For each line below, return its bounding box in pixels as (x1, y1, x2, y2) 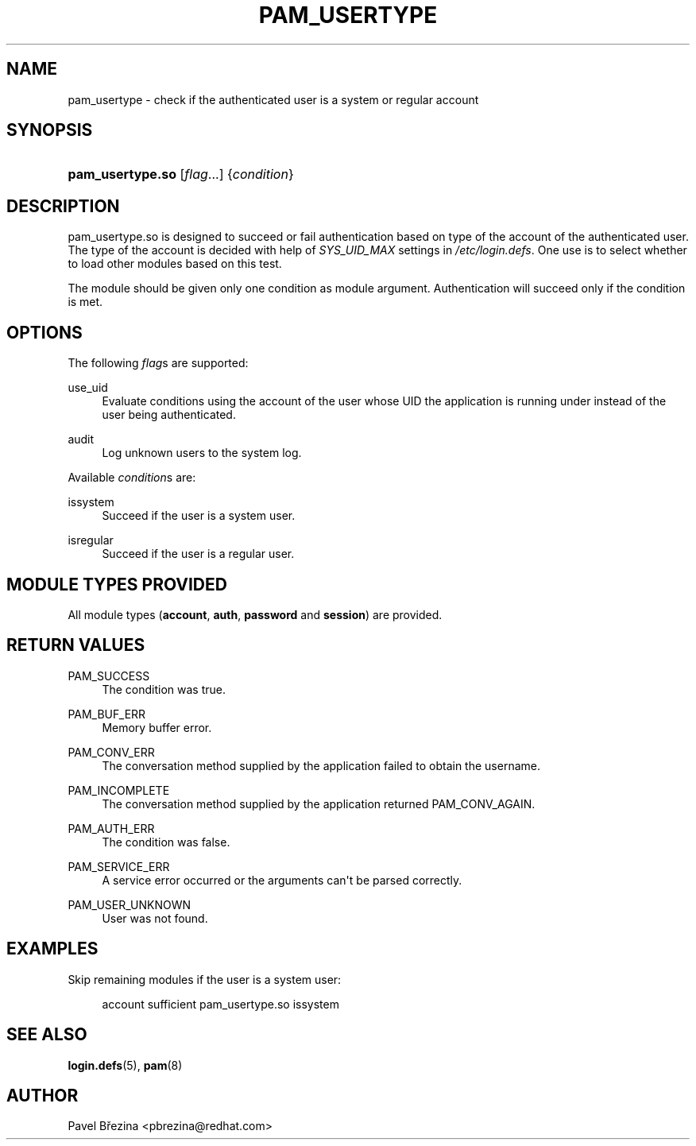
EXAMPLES (6, 939, 99, 959)
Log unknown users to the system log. (102, 446, 302, 460)
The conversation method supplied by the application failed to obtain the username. (102, 758, 540, 772)
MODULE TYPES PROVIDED (6, 574, 227, 594)
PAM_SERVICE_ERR (68, 859, 170, 873)
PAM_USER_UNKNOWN (68, 897, 191, 912)
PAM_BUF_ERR (68, 707, 146, 721)
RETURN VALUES (6, 635, 145, 656)
